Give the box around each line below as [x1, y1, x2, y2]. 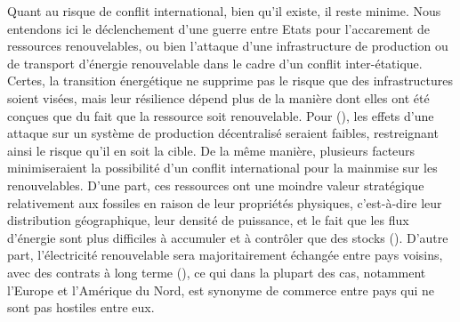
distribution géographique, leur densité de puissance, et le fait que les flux [7, 211, 409, 229]
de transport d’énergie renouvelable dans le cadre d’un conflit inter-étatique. [7, 53, 423, 72]
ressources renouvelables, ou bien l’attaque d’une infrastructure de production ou [7, 36, 448, 55]
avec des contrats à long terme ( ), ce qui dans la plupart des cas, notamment [7, 262, 426, 281]
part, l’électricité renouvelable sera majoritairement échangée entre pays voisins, [7, 246, 443, 264]
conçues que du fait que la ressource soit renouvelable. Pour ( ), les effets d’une [7, 106, 434, 125]
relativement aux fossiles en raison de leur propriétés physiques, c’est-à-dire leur [7, 193, 442, 212]
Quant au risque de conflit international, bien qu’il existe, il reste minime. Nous [7, 2, 441, 20]
